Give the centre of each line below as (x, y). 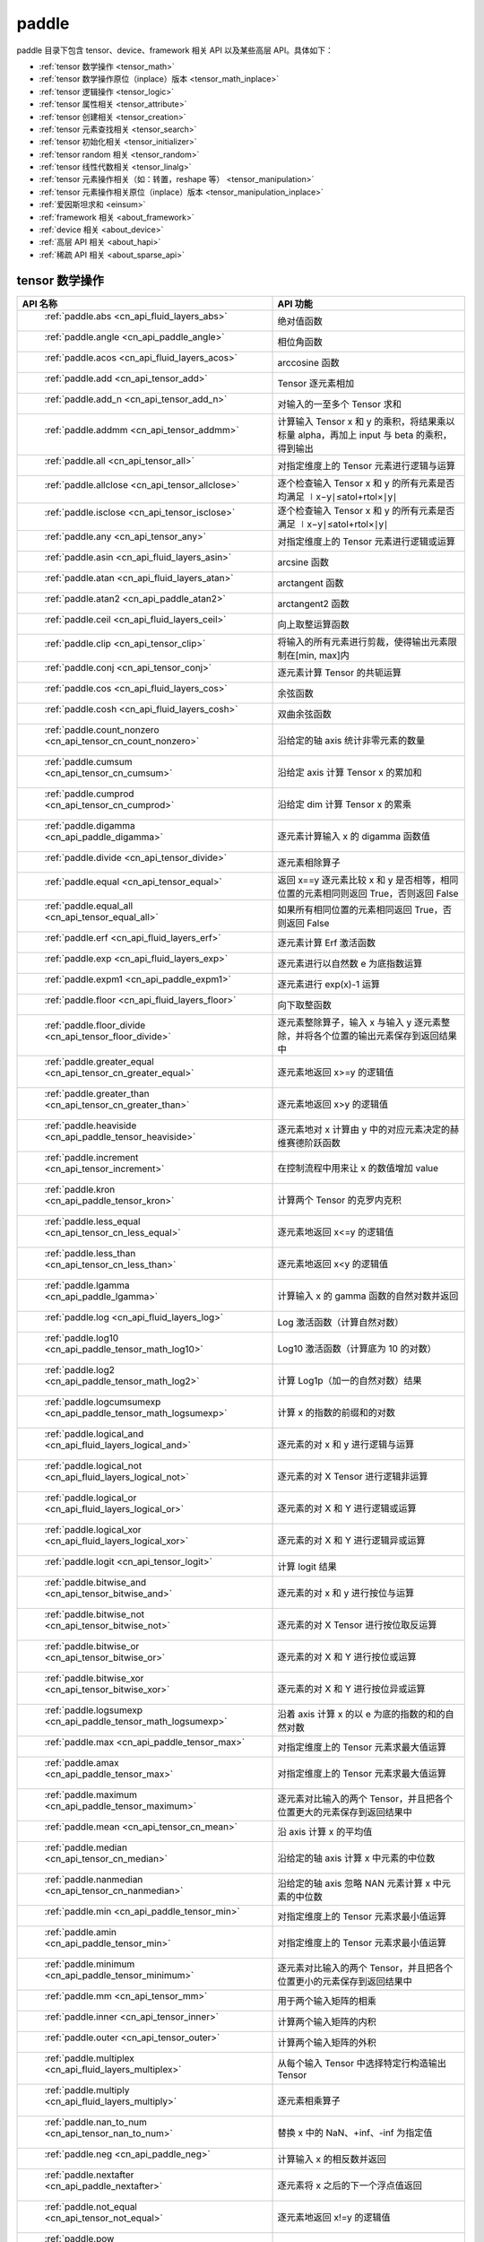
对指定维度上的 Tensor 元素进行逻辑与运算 (367, 465)
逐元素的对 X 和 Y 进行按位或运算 (347, 1656)
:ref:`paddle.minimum (90, 1964)
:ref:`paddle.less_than (90, 1253)
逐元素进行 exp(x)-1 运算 (329, 984)
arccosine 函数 (308, 362)
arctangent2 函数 (313, 604)
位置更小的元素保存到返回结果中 (345, 1981)
